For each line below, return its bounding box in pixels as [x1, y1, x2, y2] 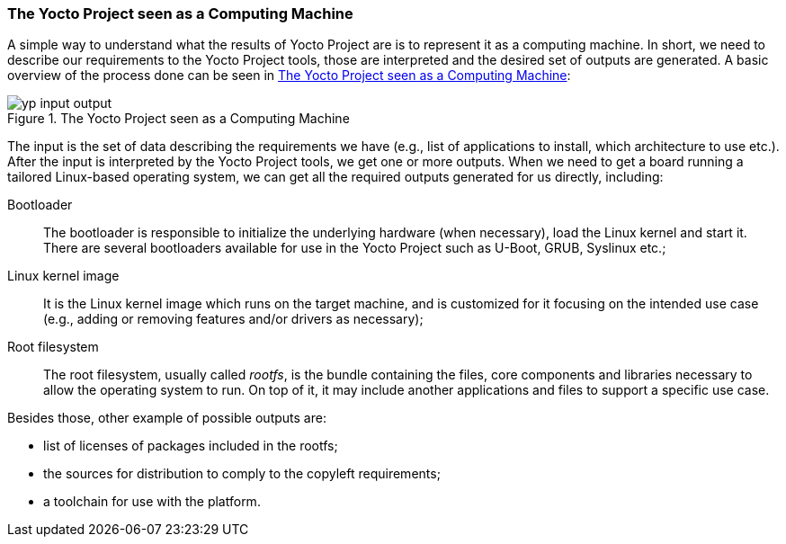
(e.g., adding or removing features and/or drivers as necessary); [43, 311, 424, 327]
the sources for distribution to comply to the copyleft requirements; [43, 466, 441, 482]
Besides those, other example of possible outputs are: [7, 410, 326, 426]
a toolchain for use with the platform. [43, 494, 261, 510]
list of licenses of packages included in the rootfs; [43, 438, 338, 454]
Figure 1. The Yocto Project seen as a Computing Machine [7, 111, 350, 127]
